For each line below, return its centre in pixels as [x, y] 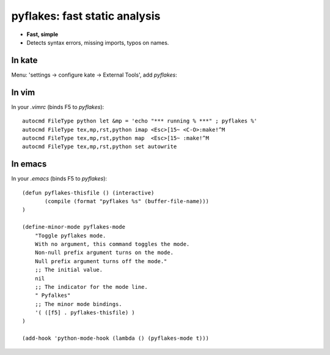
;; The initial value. [69, 270]
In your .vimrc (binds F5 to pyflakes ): [58, 106]
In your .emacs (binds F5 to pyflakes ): [59, 179]
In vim [23, 92]
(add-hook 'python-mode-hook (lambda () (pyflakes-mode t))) [116, 338]
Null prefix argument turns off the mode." [101, 261]
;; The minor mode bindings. [78, 304]
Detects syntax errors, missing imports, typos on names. [98, 42]
